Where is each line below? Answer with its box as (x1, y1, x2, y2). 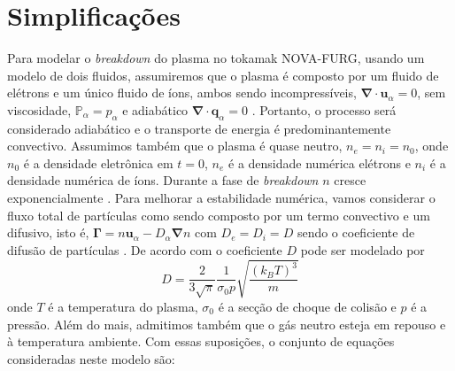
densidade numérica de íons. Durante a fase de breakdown (7, 171, 319, 189)
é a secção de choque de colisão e (218, 297, 397, 315)
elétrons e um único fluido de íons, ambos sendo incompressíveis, (7, 83, 357, 102)
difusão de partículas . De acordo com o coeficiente (7, 240, 282, 259)
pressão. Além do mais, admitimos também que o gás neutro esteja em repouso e (7, 314, 446, 333)
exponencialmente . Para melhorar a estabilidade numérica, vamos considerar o (7, 189, 436, 207)
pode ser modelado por (300, 240, 425, 259)
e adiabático (122, 100, 189, 119)
